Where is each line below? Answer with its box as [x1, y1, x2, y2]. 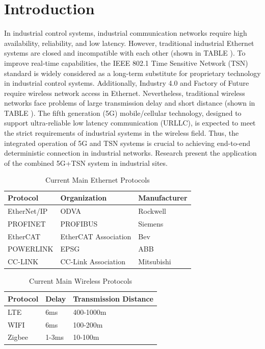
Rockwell [138, 205, 166, 216]
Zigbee [8, 332, 29, 342]
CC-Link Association [60, 256, 125, 267]
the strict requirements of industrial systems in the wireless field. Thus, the [4, 128, 239, 138]
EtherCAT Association [60, 231, 131, 241]
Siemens [138, 218, 164, 229]
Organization [60, 192, 107, 203]
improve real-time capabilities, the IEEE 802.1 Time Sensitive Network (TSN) [4, 57, 248, 68]
